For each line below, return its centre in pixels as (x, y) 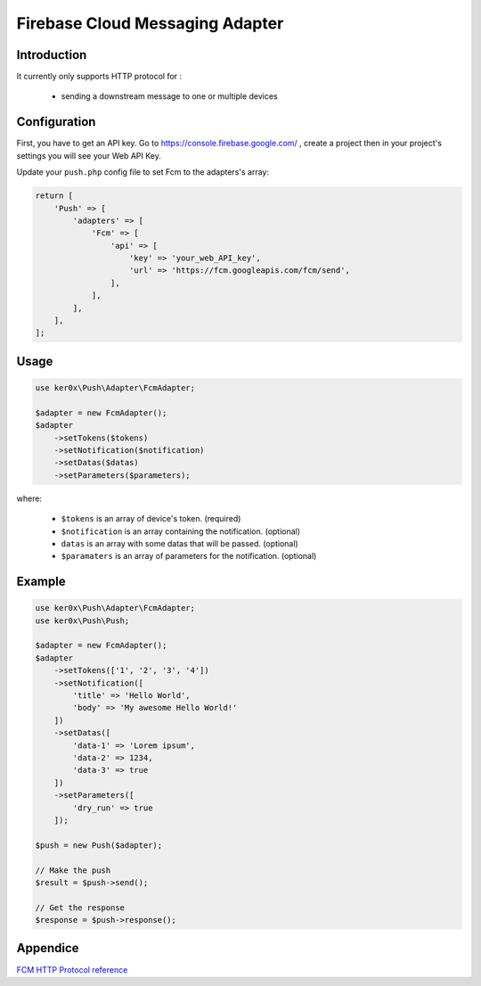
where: (29, 498)
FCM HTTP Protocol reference (72, 970)
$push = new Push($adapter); (99, 845)
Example (41, 582)
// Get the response (80, 908)
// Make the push (73, 870)
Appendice (48, 948)
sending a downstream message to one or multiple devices (169, 96)
